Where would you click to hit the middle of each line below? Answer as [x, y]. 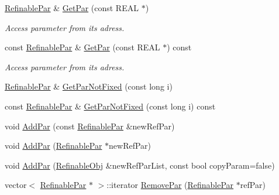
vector [16, 185]
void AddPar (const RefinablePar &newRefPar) [90, 126]
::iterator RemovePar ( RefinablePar [170, 185]
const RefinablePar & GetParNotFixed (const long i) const [110, 106]
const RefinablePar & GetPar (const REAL [82, 47]
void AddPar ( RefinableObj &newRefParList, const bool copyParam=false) [140, 165]
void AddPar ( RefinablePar [54, 146]
